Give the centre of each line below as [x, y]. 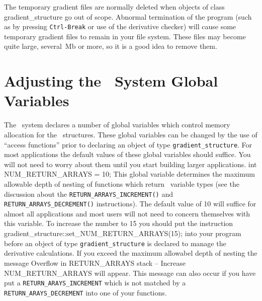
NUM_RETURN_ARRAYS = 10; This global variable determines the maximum [129, 174]
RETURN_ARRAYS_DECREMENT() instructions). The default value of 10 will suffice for [130, 204]
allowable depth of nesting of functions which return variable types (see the [122, 183]
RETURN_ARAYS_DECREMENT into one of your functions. [85, 292]
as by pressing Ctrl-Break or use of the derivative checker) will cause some [120, 26]
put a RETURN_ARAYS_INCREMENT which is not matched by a [95, 283]
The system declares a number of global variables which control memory [117, 125]
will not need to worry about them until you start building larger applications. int [130, 164]
